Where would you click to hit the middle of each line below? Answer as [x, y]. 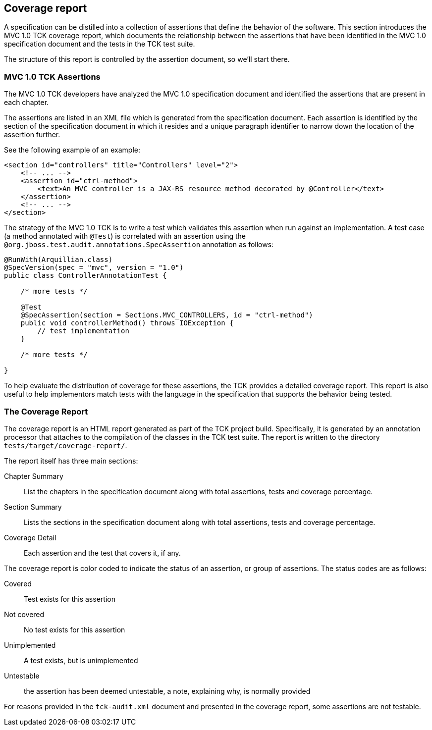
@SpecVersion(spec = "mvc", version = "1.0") [94, 268]
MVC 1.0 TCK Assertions [52, 77]
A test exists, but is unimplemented [81, 660]
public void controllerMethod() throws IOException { [127, 323]
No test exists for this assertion [75, 629]
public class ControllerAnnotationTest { [85, 276]
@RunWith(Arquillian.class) [58, 260]
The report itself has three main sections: [71, 461]
